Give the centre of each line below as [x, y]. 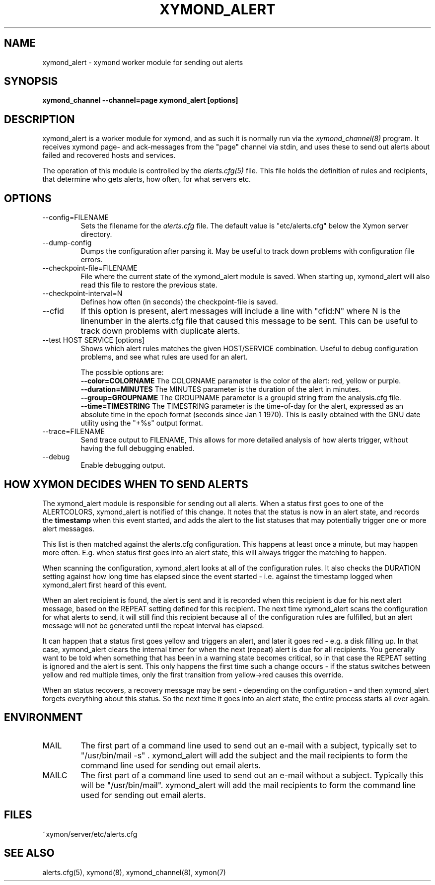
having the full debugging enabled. [138, 448]
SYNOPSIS [31, 81]
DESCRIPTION [39, 119]
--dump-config [67, 243]
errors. [92, 260]
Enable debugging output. [123, 465]
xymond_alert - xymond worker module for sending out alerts [143, 62]
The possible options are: [122, 372]
